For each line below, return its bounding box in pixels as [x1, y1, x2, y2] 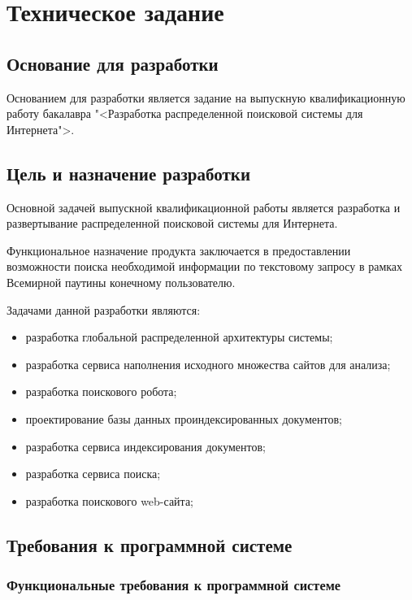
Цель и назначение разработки [7, 160, 251, 185]
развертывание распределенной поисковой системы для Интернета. [7, 215, 338, 232]
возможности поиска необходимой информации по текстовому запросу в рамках [7, 258, 403, 275]
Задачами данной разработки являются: [7, 301, 201, 318]
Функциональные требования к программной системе [7, 574, 341, 594]
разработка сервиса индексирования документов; [25, 437, 266, 454]
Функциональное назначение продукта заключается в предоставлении [7, 241, 351, 259]
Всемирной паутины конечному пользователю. [7, 273, 236, 290]
